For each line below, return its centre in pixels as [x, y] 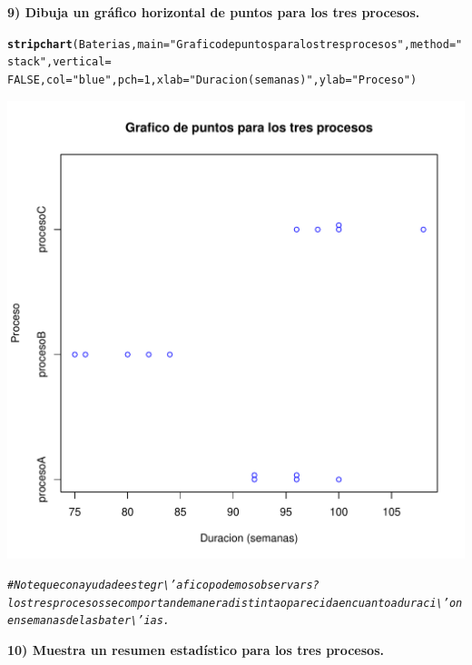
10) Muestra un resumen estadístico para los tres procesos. [196, 650]
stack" [27, 62]
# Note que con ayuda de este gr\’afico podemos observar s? [163, 586]
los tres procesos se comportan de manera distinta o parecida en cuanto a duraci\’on [235, 603]
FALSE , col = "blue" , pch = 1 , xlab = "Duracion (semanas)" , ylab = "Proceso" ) [212, 79]
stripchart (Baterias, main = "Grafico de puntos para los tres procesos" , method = [232, 44]
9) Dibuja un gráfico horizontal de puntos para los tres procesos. [214, 12]
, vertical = [79, 62]
